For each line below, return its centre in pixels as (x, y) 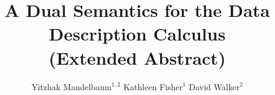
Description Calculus (137, 34)
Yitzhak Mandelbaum (71, 86)
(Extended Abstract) (137, 57)
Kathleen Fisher (153, 86)
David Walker (214, 86)
